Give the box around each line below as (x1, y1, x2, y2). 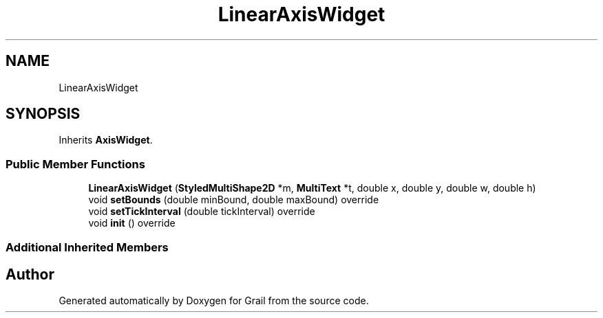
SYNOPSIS (6, 105, 81, 123)
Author (6, 265, 54, 283)
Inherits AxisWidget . (59, 134, 153, 146)
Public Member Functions (6, 157, 145, 171)
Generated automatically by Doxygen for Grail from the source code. (59, 295, 369, 307)
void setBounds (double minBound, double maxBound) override (88, 194, 379, 206)
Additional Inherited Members (6, 240, 169, 254)
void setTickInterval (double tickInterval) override (88, 205, 315, 218)
